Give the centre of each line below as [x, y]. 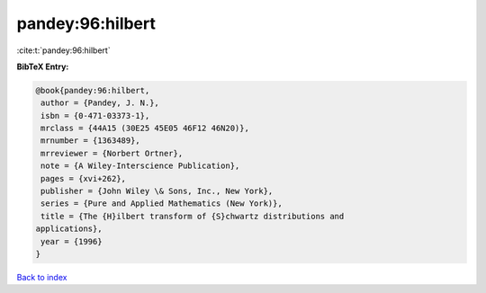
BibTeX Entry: [43, 67]
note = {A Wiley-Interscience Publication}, [140, 166]
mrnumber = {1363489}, [91, 141]
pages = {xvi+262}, [83, 178]
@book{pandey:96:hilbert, [93, 90]
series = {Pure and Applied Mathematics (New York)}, [162, 204]
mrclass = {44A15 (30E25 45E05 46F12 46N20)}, [145, 129]
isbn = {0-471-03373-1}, [95, 115]
